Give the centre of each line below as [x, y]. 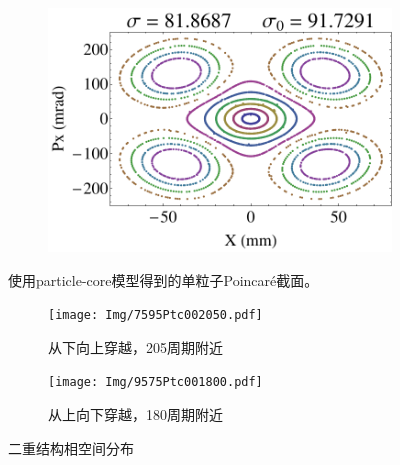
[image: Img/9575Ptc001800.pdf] [155, 382]
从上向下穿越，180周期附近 [135, 414]
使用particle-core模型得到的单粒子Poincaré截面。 [163, 279]
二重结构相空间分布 [71, 447]
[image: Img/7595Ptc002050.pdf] [155, 315]
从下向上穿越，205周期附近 [135, 346]
